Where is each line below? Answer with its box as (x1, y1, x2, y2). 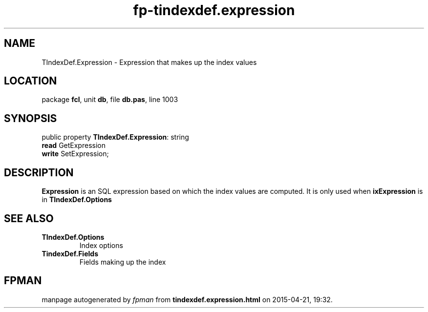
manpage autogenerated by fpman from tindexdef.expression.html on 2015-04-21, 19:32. (42, 295, 333, 304)
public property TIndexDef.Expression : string (42, 133, 189, 142)
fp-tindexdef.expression (133, 2, 295, 19)
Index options (79, 241, 123, 250)
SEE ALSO (4, 212, 54, 225)
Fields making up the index (79, 257, 166, 266)
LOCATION (4, 75, 57, 87)
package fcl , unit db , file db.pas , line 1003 (42, 95, 178, 104)
